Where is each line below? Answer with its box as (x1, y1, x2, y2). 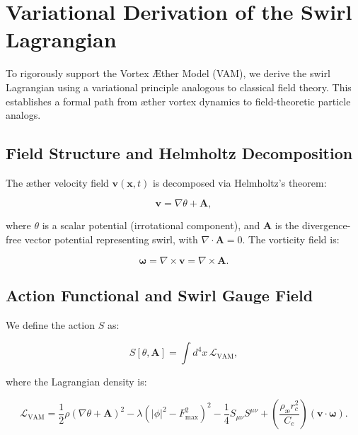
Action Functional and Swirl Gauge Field (6, 284, 313, 306)
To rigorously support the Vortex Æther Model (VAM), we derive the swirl (6, 66, 330, 81)
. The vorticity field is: (242, 232, 340, 247)
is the (275, 218, 299, 233)
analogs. (6, 108, 41, 122)
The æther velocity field (6, 175, 109, 190)
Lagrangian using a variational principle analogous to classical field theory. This (6, 79, 352, 94)
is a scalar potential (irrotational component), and (42, 218, 260, 233)
